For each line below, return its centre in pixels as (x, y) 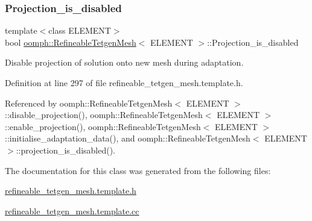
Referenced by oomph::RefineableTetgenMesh (89, 103)
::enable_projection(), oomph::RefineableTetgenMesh (103, 126)
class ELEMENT (80, 30)
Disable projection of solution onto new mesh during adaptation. (124, 62)
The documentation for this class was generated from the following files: (138, 170)
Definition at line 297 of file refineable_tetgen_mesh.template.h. (124, 82)
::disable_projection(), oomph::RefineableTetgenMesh (104, 115)
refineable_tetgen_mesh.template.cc (72, 210)
